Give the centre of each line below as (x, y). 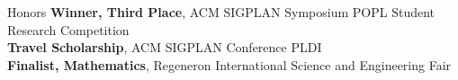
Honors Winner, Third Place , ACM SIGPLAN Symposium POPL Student (221, 12)
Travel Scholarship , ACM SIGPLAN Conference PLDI (165, 47)
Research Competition (68, 29)
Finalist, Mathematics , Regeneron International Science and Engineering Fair (229, 64)
